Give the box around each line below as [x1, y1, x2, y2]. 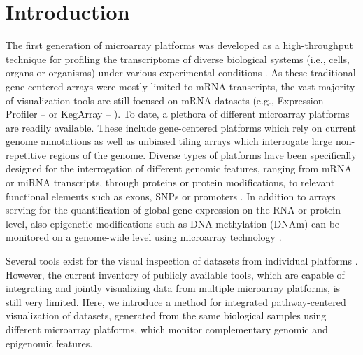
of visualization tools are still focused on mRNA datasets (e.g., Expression [6, 92, 324, 107]
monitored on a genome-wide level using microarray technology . [6, 230, 282, 244]
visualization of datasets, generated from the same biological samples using [6, 308, 327, 323]
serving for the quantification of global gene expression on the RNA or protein [6, 202, 341, 217]
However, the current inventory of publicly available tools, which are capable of [6, 267, 345, 281]
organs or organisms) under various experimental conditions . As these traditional [6, 65, 356, 80]
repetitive [6, 147, 46, 162]
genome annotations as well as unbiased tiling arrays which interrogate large [6, 134, 333, 148]
